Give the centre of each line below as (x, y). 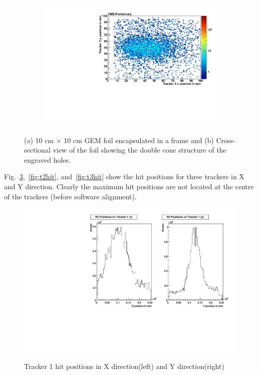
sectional (37, 150)
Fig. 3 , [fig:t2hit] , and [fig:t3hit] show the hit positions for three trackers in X (124, 176)
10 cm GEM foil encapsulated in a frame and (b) (139, 140)
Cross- (226, 140)
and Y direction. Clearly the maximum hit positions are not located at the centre (129, 186)
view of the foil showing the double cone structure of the (140, 150)
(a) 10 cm (39, 140)
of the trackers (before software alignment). (70, 196)
